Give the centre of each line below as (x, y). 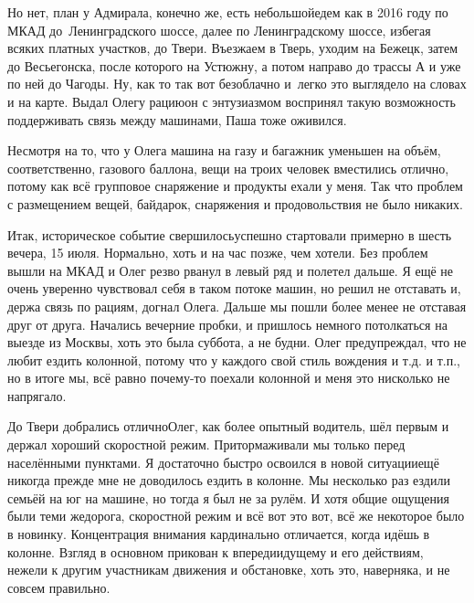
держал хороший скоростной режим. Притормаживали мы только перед (206, 444)
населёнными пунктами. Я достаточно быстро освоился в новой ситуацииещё (223, 462)
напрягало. (37, 395)
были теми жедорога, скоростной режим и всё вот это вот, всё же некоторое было (236, 516)
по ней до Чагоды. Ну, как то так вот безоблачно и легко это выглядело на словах (237, 84)
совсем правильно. (59, 587)
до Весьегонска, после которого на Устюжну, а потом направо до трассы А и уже (234, 65)
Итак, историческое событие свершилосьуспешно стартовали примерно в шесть (230, 234)
